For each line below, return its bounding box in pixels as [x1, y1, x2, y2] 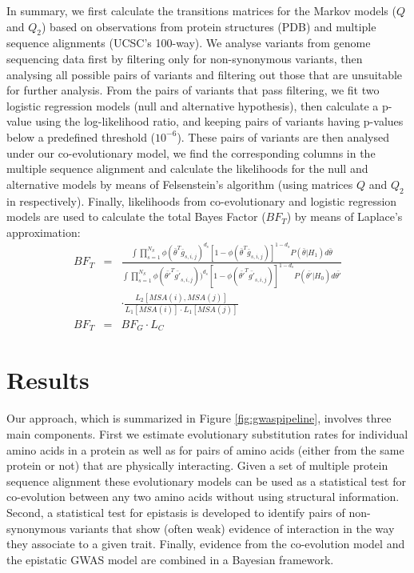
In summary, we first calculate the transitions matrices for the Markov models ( [6, 2, 396, 18]
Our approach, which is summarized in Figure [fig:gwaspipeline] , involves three [6, 410, 392, 427]
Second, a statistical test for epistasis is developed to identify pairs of [6, 503, 345, 520]
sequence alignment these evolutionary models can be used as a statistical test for [6, 472, 406, 489]
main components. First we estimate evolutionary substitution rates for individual [6, 425, 408, 442]
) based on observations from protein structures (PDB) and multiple [42, 18, 376, 34]
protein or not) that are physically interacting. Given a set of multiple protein [6, 457, 388, 474]
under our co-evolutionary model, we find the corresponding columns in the [6, 144, 376, 161]
